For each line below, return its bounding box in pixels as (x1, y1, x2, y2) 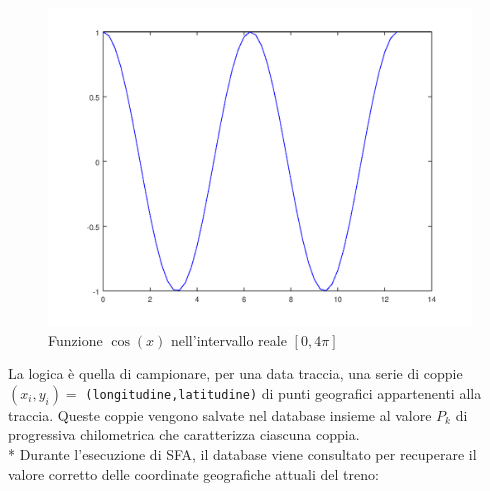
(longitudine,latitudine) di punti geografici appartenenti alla (85, 382, 482, 403)
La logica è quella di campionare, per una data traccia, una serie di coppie (8, 363, 463, 384)
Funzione (48, 329, 103, 350)
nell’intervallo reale (170, 329, 287, 350)
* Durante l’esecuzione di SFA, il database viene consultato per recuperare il (8, 443, 477, 464)
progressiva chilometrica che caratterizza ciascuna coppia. (8, 424, 360, 445)
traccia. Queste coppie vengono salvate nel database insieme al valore (8, 404, 432, 425)
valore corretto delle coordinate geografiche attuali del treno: (8, 463, 379, 484)
